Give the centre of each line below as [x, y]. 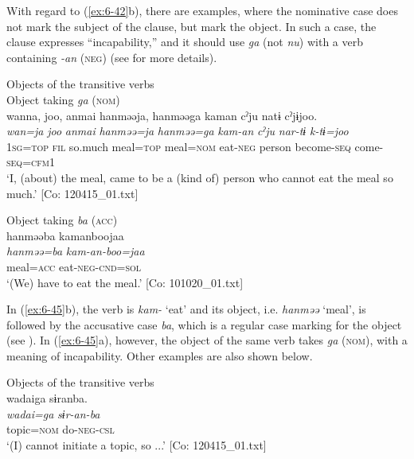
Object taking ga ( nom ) [63, 99]
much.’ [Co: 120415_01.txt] [72, 193]
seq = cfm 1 [31, 162]
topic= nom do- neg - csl [61, 429]
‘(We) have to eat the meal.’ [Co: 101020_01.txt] [125, 282]
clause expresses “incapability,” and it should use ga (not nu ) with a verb [185, 42]
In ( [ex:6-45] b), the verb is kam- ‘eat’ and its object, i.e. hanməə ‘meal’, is [186, 309]
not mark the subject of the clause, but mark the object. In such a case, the [191, 26]
